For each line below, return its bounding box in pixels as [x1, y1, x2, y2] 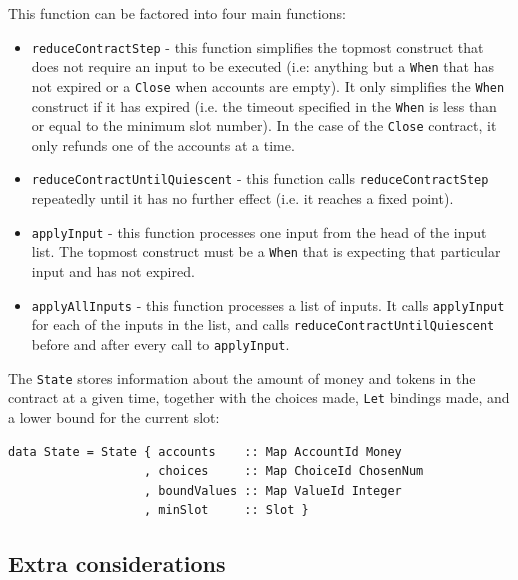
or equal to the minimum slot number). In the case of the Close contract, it [31, 115, 497, 136]
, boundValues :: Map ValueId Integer [144, 483, 402, 498]
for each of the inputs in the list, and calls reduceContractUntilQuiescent [31, 314, 495, 335]
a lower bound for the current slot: [8, 406, 220, 427]
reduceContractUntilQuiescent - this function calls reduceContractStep [31, 168, 489, 189]
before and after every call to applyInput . [31, 333, 290, 354]
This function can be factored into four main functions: [8, 3, 346, 23]
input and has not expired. [31, 261, 195, 282]
